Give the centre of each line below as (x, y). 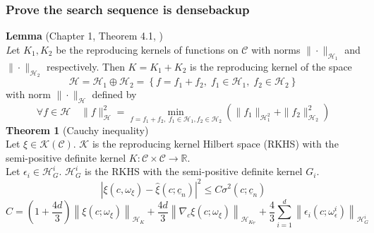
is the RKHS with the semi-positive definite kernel (194, 171)
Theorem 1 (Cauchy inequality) (77, 130)
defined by (114, 94)
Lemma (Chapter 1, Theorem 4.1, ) (84, 36)
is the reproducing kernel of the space (271, 67)
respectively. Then (85, 67)
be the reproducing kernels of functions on (147, 49)
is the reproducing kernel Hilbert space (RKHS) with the (215, 144)
